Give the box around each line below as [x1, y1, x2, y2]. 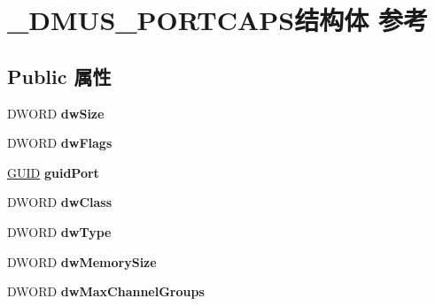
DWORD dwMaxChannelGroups [7, 282, 205, 301]
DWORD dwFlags [7, 134, 113, 152]
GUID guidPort [7, 163, 99, 181]
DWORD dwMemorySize [7, 252, 157, 271]
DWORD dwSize [7, 103, 105, 122]
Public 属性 [7, 62, 112, 89]
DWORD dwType [7, 222, 112, 241]
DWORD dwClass [7, 193, 113, 211]
